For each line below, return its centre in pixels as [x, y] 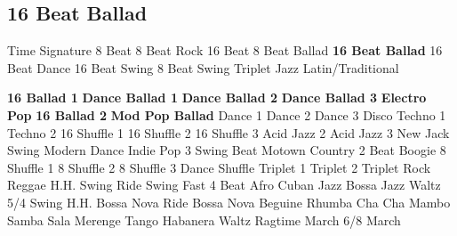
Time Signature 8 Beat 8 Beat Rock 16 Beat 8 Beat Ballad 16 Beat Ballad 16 [225, 50]
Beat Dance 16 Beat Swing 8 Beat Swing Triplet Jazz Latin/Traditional [203, 67]
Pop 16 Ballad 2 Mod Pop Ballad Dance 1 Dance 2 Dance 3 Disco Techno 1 [227, 114]
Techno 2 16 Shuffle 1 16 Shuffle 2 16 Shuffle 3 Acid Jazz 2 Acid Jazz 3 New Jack [228, 132]
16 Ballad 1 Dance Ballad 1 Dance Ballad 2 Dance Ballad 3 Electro [217, 98]
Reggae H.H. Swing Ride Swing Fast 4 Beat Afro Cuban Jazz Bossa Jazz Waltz [224, 185]
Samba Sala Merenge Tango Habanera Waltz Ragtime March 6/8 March [204, 220]
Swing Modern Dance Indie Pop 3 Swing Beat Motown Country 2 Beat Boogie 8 [227, 150]
